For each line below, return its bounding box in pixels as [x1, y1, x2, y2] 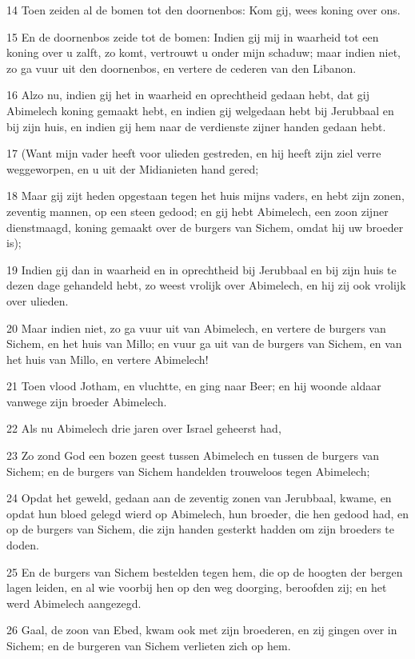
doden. [6, 537, 39, 553]
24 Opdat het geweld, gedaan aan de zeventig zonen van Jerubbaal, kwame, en [6, 489, 392, 506]
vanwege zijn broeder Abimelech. [6, 393, 167, 409]
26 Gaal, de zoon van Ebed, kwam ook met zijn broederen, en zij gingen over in [6, 621, 397, 638]
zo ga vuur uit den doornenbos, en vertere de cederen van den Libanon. [6, 59, 357, 76]
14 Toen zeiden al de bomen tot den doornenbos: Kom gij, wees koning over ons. [6, 2, 401, 18]
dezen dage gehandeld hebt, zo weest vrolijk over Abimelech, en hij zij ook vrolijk [6, 277, 406, 294]
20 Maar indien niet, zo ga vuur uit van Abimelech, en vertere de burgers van [6, 319, 386, 336]
